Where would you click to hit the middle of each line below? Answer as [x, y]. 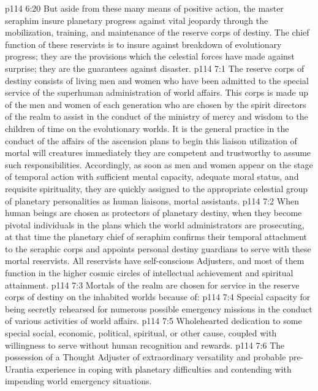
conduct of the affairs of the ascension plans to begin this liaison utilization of [151, 140]
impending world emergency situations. [78, 381]
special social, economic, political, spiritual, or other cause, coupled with [141, 333]
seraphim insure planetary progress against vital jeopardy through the [137, 20]
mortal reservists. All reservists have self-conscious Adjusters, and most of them [155, 261]
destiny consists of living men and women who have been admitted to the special [157, 80]
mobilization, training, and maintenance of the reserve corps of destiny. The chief [157, 32]
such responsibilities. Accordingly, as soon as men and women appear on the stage [159, 164]
